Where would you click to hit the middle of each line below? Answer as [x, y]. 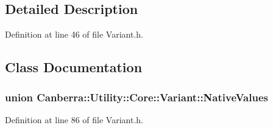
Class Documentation [74, 67]
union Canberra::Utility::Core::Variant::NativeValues [136, 97]
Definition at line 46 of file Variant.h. [74, 34]
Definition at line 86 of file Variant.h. [74, 119]
